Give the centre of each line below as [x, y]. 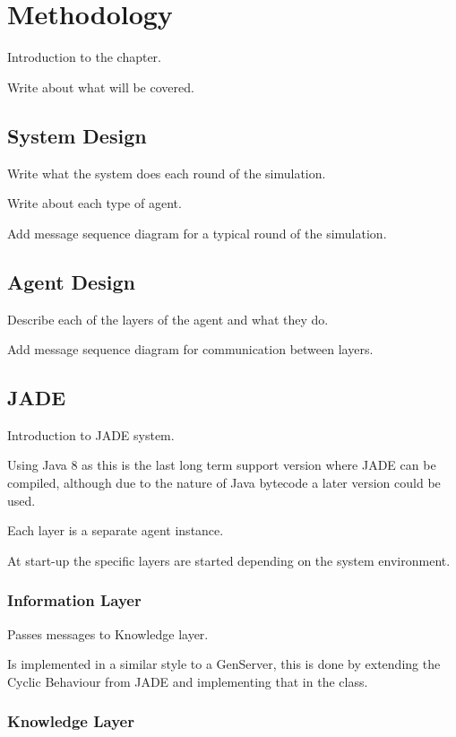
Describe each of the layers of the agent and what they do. [168, 319]
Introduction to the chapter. [84, 57]
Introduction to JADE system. [91, 434]
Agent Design [71, 281]
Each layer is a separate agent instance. [116, 530]
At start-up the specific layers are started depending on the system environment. [229, 560]
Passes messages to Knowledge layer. [108, 633]
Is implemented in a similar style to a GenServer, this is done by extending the [224, 664]
